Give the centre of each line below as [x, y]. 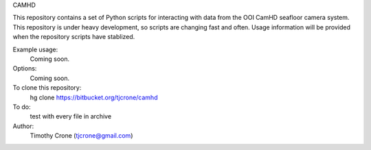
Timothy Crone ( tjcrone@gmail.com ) [81, 136]
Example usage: [35, 49]
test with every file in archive [71, 116]
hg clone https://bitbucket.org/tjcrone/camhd [94, 97]
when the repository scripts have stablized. [74, 37]
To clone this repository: [47, 88]
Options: [25, 68]
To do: [22, 107]
